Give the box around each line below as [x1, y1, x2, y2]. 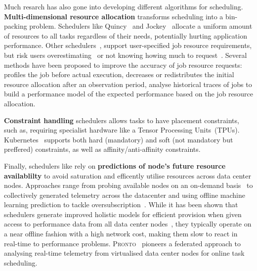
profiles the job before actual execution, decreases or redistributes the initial [4, 69, 234, 80]
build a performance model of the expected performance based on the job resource [4, 89, 253, 99]
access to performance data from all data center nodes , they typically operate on [4, 219, 252, 229]
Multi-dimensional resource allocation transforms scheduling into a [4, 11, 223, 21]
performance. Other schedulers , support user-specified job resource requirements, [4, 40, 252, 50]
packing [4, 21, 27, 31]
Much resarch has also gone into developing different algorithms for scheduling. [4, 1, 243, 11]
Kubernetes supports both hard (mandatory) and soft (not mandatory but [4, 134, 233, 144]
